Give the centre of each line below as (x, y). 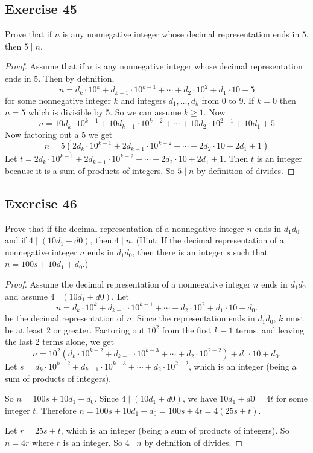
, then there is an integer (178, 252)
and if (16, 240)
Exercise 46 (41, 203)
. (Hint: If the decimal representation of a (207, 240)
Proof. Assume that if (45, 66)
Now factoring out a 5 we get (59, 134)
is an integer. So (93, 442)
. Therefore (56, 410)
